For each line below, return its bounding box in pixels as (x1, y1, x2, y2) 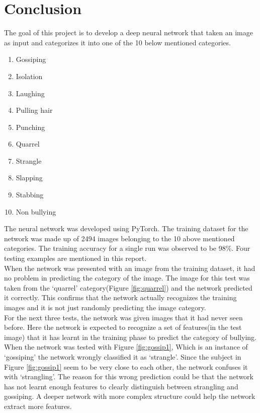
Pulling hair (16, 105, 53, 115)
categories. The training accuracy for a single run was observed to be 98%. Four (4, 243, 250, 253)
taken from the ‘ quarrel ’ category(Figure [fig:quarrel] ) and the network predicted (4, 282, 252, 293)
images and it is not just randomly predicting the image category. (4, 302, 206, 312)
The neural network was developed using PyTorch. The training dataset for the (4, 223, 248, 234)
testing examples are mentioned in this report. (4, 253, 147, 263)
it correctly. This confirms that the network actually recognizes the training (4, 292, 237, 303)
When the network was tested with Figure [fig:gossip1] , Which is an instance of (4, 341, 248, 352)
